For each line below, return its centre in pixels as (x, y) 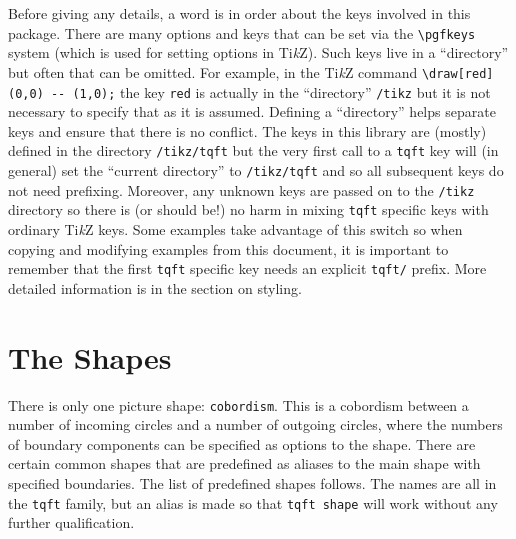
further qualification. (71, 522)
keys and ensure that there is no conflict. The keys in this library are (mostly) (247, 130)
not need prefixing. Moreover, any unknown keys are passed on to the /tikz (241, 189)
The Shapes (90, 356)
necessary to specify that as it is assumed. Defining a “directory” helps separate (252, 111)
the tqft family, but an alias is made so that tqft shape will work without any (253, 502)
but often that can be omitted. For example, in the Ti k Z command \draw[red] (251, 71)
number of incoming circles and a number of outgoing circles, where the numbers (255, 424)
